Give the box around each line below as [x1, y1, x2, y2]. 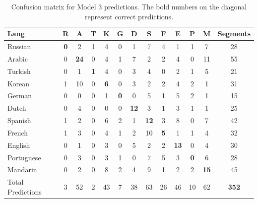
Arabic [7, 53, 28, 64]
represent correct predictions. [84, 11, 174, 21]
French [7, 127, 28, 137]
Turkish [7, 66, 31, 76]
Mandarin [7, 164, 37, 175]
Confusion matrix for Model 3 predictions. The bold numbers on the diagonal [11, 1, 247, 11]
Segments [217, 28, 251, 39]
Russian [7, 41, 31, 52]
